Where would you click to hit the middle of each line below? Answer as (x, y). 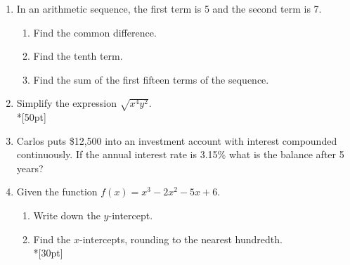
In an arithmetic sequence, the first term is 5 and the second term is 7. (169, 8)
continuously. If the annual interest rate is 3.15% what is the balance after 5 (180, 154)
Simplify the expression (66, 103)
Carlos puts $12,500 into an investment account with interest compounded (177, 140)
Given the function (57, 192)
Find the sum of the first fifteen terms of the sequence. (151, 79)
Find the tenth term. (78, 56)
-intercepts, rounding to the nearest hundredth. (181, 239)
